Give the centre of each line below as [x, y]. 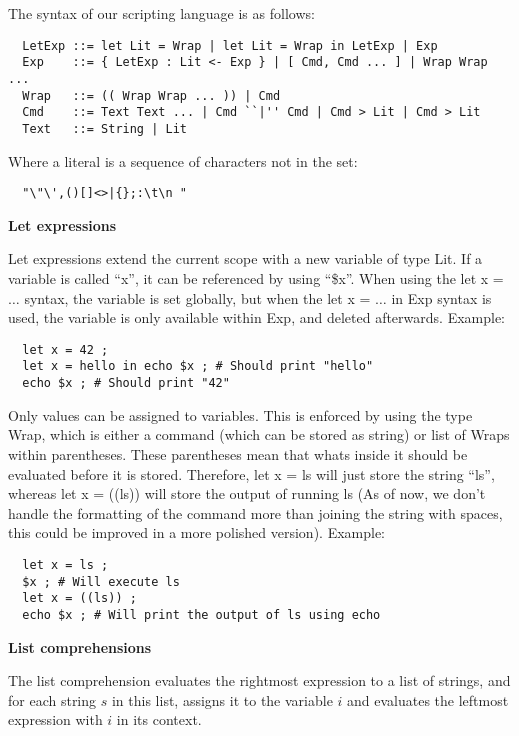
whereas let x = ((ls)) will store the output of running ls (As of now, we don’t [247, 493]
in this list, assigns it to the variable [222, 699]
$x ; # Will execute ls [101, 581]
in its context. [159, 719]
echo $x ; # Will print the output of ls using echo [201, 614]
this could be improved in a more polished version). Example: [197, 532]
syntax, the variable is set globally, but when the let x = [197, 297]
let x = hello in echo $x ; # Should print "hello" [198, 366]
